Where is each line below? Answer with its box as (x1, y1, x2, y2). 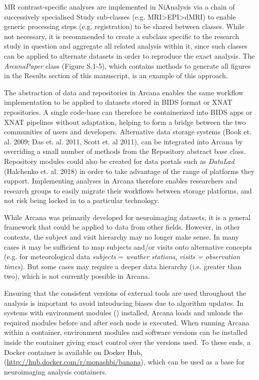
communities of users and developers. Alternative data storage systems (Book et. (4, 126, 251, 137)
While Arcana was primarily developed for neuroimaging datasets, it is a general (4, 212, 250, 222)
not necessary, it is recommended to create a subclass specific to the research (4, 31, 239, 41)
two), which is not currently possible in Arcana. (4, 271, 150, 281)
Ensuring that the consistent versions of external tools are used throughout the (4, 288, 246, 298)
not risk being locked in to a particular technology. (4, 195, 159, 206)
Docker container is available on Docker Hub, (4, 346, 142, 357)
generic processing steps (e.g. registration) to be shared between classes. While (4, 21, 244, 32)
